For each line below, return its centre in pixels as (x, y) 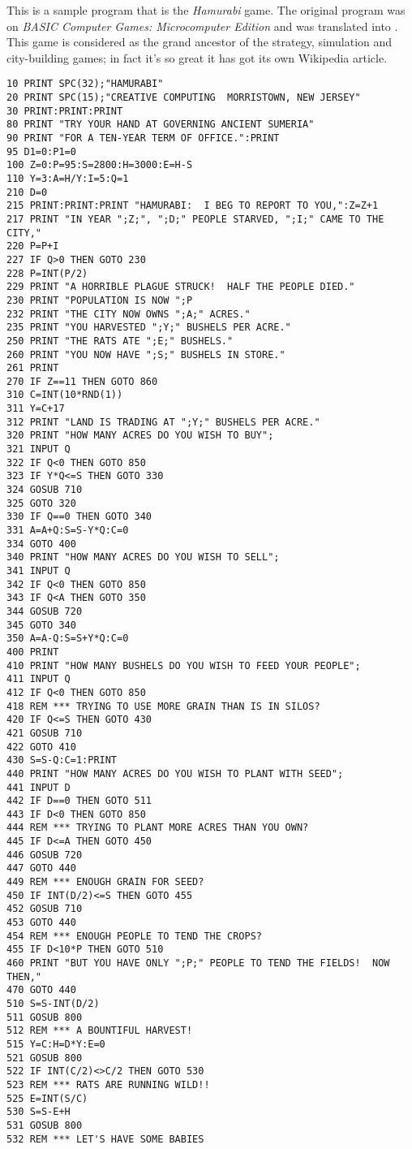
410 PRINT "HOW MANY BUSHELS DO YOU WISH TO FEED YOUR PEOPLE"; (184, 665)
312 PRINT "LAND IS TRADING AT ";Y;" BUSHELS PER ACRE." (163, 422)
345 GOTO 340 (41, 625)
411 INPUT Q (39, 679)
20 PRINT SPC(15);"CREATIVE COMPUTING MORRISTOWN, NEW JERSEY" (184, 98)
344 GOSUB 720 (45, 611)
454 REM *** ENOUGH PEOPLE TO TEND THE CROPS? (134, 936)
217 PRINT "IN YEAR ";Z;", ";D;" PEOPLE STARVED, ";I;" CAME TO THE (195, 219)
